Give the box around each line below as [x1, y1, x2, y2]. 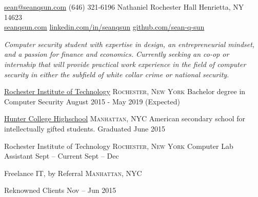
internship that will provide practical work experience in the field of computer [4, 58, 246, 69]
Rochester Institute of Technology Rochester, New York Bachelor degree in [4, 86, 246, 97]
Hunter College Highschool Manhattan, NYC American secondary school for [4, 113, 246, 124]
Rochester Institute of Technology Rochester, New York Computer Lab [4, 140, 233, 151]
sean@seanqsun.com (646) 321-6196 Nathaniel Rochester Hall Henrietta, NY [4, 2, 244, 12]
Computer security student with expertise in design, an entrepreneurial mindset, [4, 38, 255, 49]
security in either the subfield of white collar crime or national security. [4, 69, 229, 79]
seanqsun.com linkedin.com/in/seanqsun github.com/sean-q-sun [4, 21, 205, 32]
